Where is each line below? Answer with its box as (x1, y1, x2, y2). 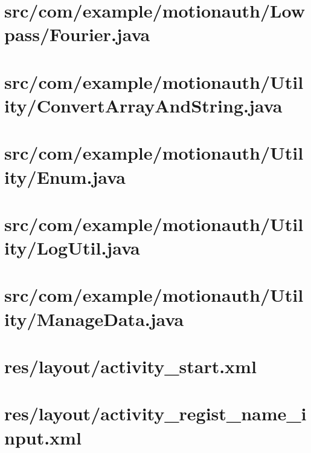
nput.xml (4, 425, 82, 449)
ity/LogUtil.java (4, 235, 140, 260)
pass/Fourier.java (4, 22, 150, 47)
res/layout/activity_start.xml (4, 354, 257, 378)
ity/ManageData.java (4, 306, 184, 331)
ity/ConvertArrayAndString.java (4, 93, 283, 117)
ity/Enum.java (4, 164, 126, 189)
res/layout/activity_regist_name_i (4, 401, 307, 426)
